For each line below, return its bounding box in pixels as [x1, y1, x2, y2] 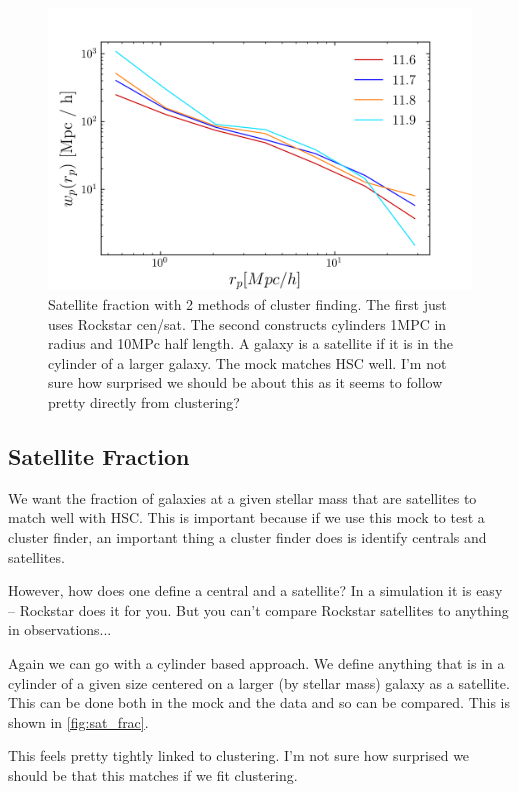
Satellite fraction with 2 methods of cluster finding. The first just [48, 293, 447, 314]
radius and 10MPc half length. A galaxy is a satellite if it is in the [48, 333, 454, 354]
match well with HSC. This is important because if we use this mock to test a [8, 507, 485, 528]
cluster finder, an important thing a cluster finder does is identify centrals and [8, 526, 487, 547]
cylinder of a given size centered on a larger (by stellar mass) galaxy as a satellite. [8, 672, 510, 693]
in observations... [8, 619, 112, 640]
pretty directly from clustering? [48, 391, 240, 412]
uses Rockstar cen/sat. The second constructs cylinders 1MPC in [48, 313, 447, 334]
